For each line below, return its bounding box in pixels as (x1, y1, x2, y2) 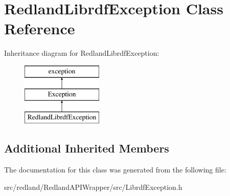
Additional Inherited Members (4, 140, 169, 156)
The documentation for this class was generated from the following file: (4, 164, 226, 175)
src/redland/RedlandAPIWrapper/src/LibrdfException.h (4, 181, 182, 192)
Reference (4, 18, 75, 39)
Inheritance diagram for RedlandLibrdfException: (4, 48, 159, 58)
